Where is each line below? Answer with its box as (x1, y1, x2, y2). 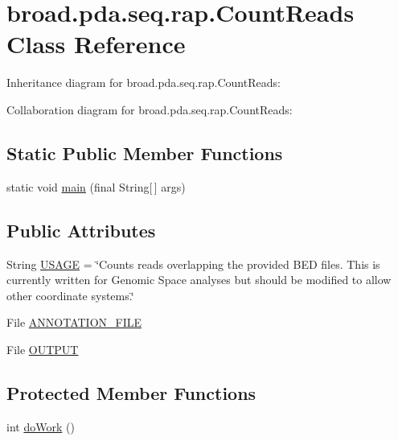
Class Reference (6, 27, 186, 60)
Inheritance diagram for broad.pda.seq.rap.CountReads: (6, 74, 281, 91)
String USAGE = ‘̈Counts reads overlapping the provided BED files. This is (6, 255, 380, 272)
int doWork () (6, 418, 75, 435)
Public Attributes (6, 217, 156, 242)
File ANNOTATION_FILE (6, 314, 142, 331)
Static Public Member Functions (6, 140, 283, 165)
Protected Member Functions (6, 380, 256, 405)
